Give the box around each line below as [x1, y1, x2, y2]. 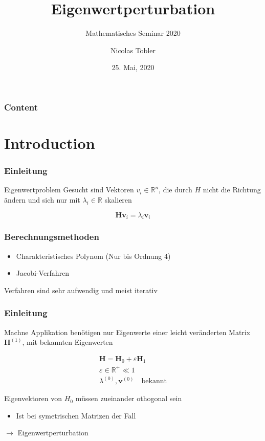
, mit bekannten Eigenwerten [22, 337, 113, 347]
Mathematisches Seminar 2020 [85, 28, 181, 38]
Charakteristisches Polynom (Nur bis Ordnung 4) [16, 250, 171, 261]
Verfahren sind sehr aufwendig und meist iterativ [4, 284, 158, 295]
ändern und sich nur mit [4, 194, 80, 205]
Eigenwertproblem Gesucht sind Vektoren [4, 184, 134, 195]
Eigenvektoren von [4, 393, 62, 404]
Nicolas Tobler [110, 45, 156, 55]
